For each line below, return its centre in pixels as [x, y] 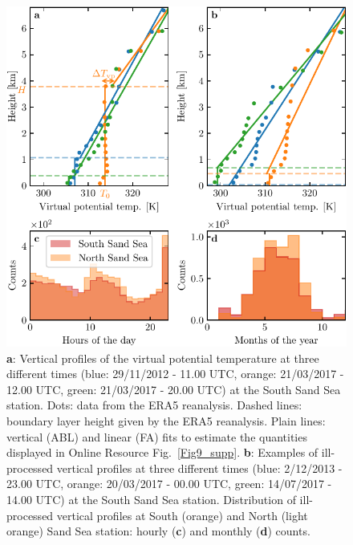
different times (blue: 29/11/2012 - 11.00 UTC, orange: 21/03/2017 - [175, 374]
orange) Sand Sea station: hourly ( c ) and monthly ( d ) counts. [158, 531]
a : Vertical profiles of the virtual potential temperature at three [163, 358]
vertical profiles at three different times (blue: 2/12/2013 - [199, 468]
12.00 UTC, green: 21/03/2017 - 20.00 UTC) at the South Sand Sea [174, 389]
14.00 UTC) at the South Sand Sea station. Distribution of [151, 499]
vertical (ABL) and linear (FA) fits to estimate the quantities [157, 436]
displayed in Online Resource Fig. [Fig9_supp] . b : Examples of [162, 452]
